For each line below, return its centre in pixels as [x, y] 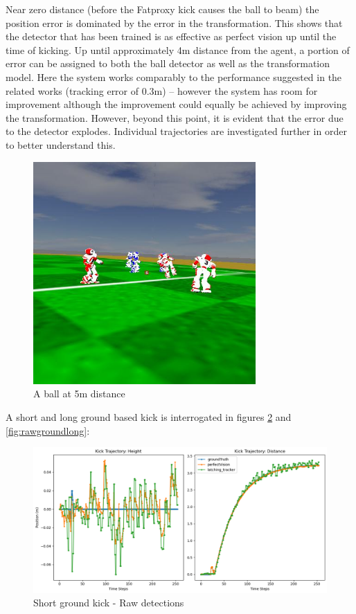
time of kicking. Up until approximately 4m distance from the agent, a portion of [178, 49]
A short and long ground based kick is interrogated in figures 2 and [149, 416]
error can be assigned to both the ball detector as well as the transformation [168, 63]
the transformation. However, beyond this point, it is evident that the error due [175, 117]
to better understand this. [61, 144]
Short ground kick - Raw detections [109, 603]
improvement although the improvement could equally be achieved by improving [176, 104]
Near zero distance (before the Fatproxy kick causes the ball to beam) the [162, 9]
